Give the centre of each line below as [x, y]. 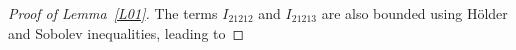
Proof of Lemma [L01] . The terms [113, 13]
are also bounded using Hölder [414, 13]
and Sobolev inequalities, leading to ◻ [126, 32]
